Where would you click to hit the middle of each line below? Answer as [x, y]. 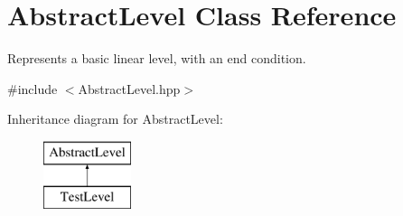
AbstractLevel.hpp [129, 88]
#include [33, 88]
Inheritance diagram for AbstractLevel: [115, 119]
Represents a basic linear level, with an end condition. [157, 58]
